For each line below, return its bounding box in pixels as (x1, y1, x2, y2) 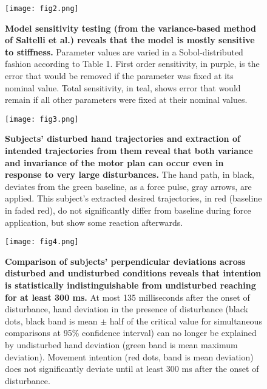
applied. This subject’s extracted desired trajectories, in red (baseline (5, 192, 262, 205)
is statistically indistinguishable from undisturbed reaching (5, 279, 256, 292)
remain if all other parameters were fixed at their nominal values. (5, 93, 248, 106)
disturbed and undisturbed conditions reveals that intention (5, 267, 262, 279)
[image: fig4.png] (5, 237, 79, 247)
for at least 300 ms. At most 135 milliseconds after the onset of (5, 290, 250, 303)
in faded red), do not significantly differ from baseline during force (5, 204, 251, 217)
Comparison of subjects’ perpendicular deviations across (5, 254, 246, 267)
